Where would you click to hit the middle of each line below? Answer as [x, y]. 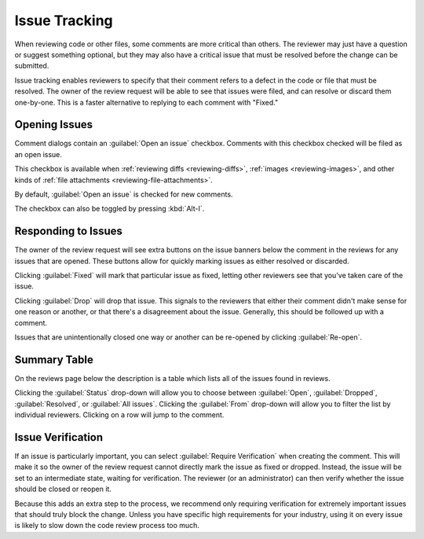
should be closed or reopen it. [63, 489]
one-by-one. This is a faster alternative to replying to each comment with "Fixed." [146, 102]
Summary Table [54, 359]
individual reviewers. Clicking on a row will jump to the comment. [119, 415]
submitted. [32, 66]
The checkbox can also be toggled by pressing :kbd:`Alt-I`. [110, 209]
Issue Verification [59, 437]
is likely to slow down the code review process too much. [107, 526]
